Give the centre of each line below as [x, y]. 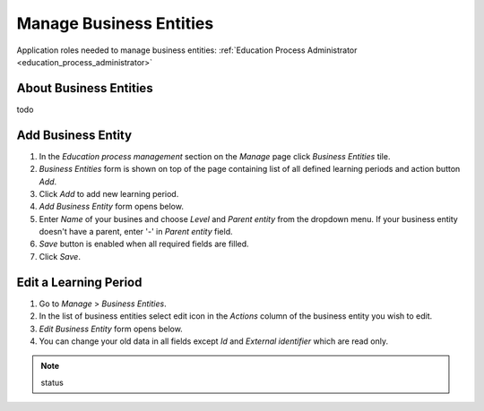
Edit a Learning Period [79, 282]
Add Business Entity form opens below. [111, 207]
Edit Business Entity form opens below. [111, 329]
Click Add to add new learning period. [109, 193]
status [52, 382]
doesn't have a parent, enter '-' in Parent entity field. [136, 232]
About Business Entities [85, 88]
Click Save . [60, 256]
